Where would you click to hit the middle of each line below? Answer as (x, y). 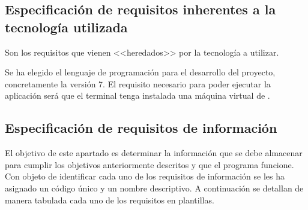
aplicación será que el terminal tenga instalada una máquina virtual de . (137, 95)
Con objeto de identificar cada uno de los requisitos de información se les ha (145, 176)
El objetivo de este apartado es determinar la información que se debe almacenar (154, 153)
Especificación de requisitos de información (141, 128)
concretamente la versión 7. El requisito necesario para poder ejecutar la (138, 83)
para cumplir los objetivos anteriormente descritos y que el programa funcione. (149, 164)
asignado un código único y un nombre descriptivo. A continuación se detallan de (154, 188)
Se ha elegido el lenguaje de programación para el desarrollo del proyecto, (140, 72)
